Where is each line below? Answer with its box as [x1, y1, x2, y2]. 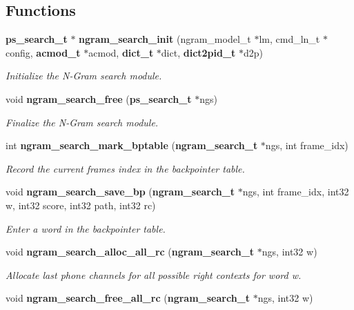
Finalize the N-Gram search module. [6, 115, 159, 129]
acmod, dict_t [88, 45, 154, 59]
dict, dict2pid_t [161, 45, 236, 59]
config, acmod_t [6, 45, 81, 59]
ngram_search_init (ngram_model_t [79, 32, 251, 46]
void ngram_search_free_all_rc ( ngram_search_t [6, 291, 250, 305]
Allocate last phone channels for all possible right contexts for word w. [6, 267, 302, 282]
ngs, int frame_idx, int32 [242, 184, 349, 199]
